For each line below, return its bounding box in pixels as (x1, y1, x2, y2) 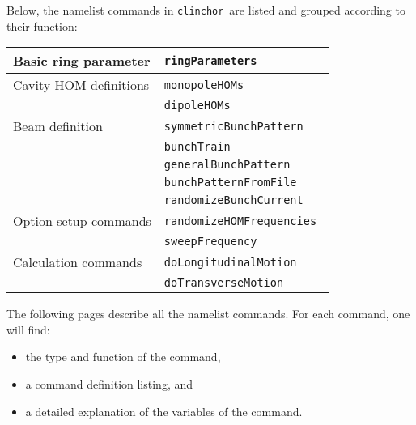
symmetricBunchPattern (163, 119, 304, 133)
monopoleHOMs (163, 78, 244, 91)
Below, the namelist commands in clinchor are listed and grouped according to (6, 2, 405, 18)
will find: (6, 321, 50, 338)
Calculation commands (13, 253, 142, 272)
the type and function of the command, (25, 348, 221, 365)
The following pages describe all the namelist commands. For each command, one (6, 305, 410, 322)
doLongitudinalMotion (163, 255, 297, 269)
